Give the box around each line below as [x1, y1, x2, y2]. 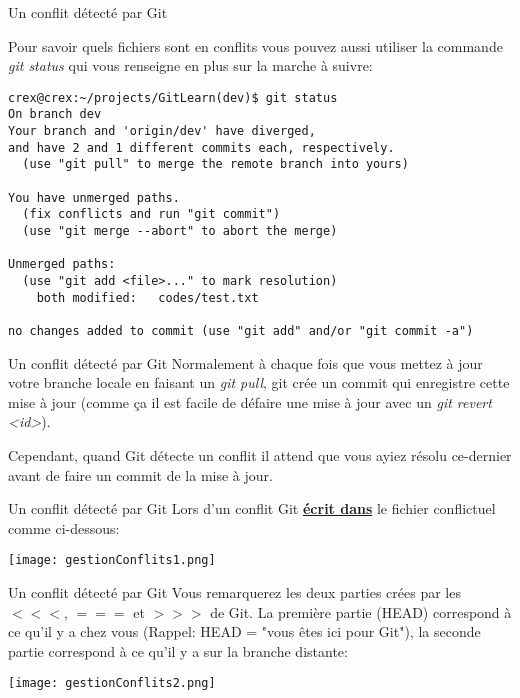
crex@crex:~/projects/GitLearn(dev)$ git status [8, 90, 338, 105]
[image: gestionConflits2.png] [8, 676, 216, 691]
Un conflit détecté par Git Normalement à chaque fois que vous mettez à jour [8, 352, 483, 373]
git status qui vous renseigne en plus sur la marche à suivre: [8, 55, 373, 76]
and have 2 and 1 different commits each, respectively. [8, 140, 395, 155]
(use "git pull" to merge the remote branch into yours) [22, 157, 409, 172]
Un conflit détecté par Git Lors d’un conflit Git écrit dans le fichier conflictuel [8, 498, 496, 519]
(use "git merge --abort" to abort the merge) [22, 224, 338, 239]
